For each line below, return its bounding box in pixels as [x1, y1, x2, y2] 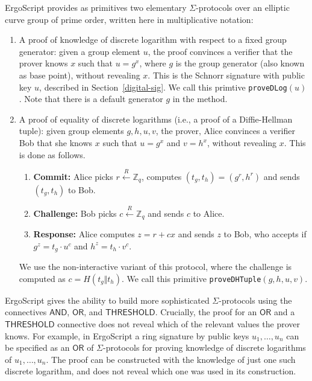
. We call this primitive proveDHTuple [121, 272, 261, 284]
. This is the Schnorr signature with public [148, 68, 305, 81]
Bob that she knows [19, 136, 93, 149]
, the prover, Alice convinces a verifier [155, 124, 295, 137]
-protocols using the [219, 293, 292, 306]
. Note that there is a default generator [19, 92, 163, 105]
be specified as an [5, 341, 70, 354]
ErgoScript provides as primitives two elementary [5, 1, 187, 13]
